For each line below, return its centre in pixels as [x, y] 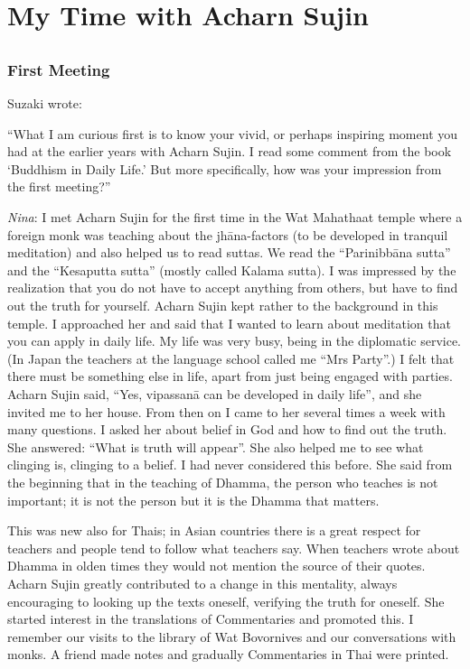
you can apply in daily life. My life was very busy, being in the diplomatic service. [235, 341]
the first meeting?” [59, 186]
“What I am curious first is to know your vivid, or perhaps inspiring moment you [233, 133]
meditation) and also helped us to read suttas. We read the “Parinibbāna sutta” [229, 252]
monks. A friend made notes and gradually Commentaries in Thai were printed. [228, 654]
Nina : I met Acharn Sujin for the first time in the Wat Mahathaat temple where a [235, 217]
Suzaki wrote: [45, 103]
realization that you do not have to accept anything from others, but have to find [233, 288]
